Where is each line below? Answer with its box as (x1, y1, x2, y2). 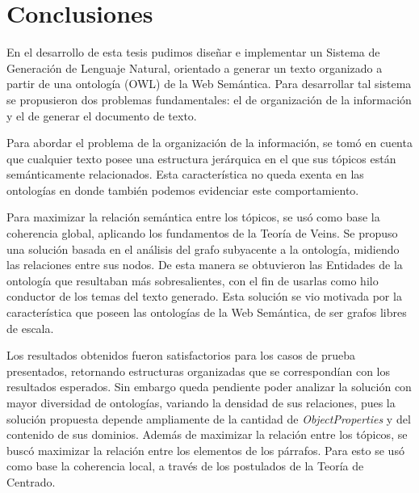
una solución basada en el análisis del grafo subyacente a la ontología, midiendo (6, 240, 400, 257)
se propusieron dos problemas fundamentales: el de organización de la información (6, 91, 412, 107)
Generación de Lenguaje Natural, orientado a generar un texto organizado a (6, 59, 383, 76)
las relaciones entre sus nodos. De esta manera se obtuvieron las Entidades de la (6, 256, 403, 273)
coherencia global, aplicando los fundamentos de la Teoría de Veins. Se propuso (6, 225, 398, 242)
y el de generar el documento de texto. (6, 107, 197, 124)
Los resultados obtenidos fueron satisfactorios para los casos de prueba (6, 347, 356, 364)
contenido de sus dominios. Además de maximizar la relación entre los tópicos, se (6, 426, 408, 443)
